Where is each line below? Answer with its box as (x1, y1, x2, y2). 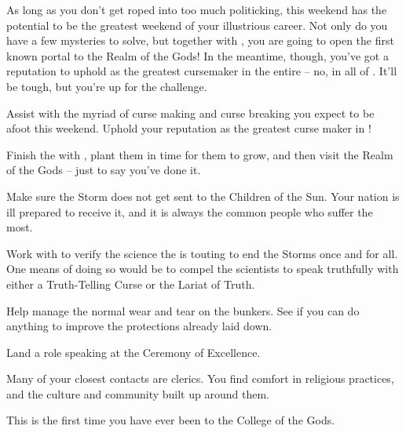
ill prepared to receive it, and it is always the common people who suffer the (6, 203, 373, 220)
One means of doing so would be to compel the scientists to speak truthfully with (6, 260, 399, 277)
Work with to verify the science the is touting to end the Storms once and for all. (6, 245, 398, 261)
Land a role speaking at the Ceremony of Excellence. (6, 344, 261, 360)
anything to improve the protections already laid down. (6, 318, 272, 334)
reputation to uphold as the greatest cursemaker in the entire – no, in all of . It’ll (6, 63, 397, 79)
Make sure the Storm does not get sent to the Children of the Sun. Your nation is (6, 187, 400, 204)
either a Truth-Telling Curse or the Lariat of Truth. (6, 275, 255, 292)
